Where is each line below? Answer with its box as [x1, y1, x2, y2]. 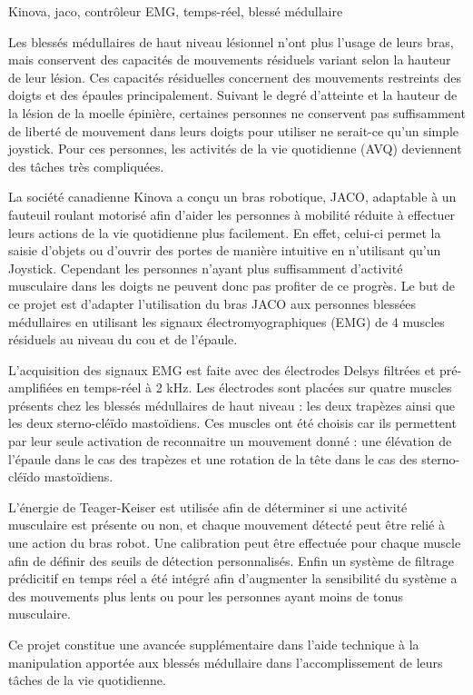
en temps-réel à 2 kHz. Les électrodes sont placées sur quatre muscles [66, 378, 452, 397]
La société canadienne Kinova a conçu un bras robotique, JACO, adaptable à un [8, 187, 457, 206]
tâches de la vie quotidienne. [8, 670, 166, 690]
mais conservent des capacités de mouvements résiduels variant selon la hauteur [8, 50, 451, 69]
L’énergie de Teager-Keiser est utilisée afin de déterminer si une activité [8, 497, 408, 516]
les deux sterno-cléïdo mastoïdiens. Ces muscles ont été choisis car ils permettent [8, 413, 457, 432]
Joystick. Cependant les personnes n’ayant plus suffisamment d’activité [8, 258, 403, 277]
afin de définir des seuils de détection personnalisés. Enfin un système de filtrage [8, 551, 454, 570]
